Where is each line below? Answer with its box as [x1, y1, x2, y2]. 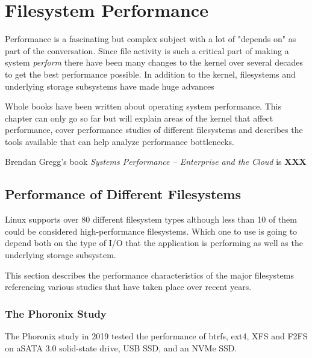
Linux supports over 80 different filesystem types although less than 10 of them [5, 213, 298, 226]
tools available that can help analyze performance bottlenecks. [5, 135, 234, 147]
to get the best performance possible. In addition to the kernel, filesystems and [5, 67, 296, 80]
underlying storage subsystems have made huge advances [5, 79, 214, 92]
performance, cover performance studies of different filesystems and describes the [5, 123, 303, 136]
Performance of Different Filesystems [5, 185, 242, 203]
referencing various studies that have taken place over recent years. [5, 280, 252, 293]
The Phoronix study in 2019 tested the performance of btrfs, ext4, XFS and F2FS [5, 330, 308, 342]
